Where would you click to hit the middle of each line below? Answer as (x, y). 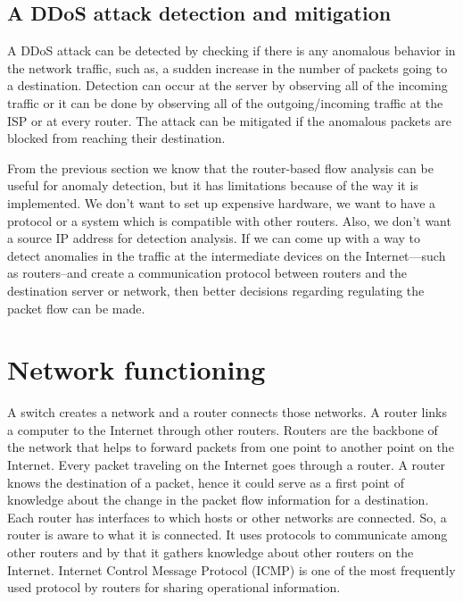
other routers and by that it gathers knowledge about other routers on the (211, 552)
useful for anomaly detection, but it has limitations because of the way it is (213, 185)
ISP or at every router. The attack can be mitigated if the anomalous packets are (229, 120)
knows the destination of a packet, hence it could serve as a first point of (206, 482)
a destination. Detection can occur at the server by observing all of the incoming (227, 85)
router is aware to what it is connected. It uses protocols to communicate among (227, 535)
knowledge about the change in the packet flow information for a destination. (218, 500)
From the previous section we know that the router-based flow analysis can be (220, 167)
